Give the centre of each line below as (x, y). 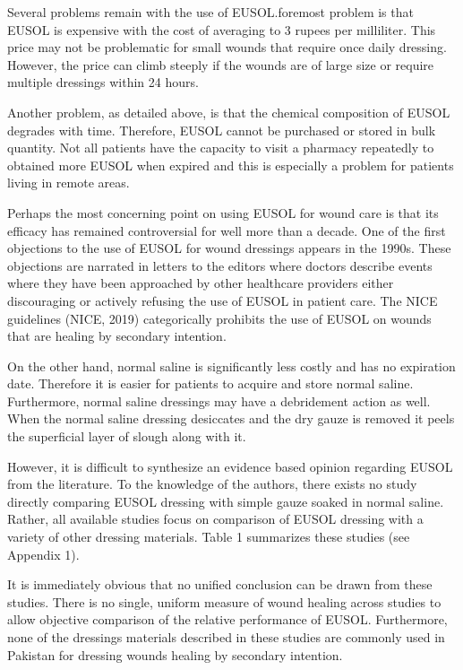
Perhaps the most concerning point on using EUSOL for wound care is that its (223, 212)
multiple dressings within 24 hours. (103, 82)
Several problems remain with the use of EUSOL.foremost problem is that (210, 12)
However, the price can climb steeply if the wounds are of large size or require (221, 64)
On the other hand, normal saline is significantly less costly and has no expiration (231, 365)
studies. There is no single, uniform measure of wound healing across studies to (224, 601)
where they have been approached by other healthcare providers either (201, 283)
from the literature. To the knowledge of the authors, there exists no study (212, 484)
